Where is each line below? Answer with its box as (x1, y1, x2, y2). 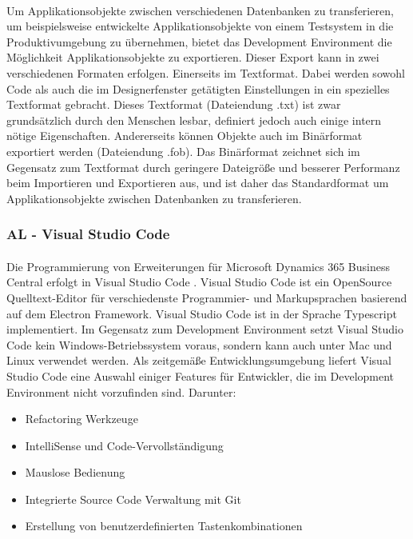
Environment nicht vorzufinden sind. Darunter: (6, 383, 236, 400)
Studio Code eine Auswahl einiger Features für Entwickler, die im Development (6, 367, 395, 384)
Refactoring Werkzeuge (25, 410, 138, 427)
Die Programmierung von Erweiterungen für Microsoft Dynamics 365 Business (6, 258, 390, 274)
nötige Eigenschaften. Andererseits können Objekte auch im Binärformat (6, 127, 363, 144)
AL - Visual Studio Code (6, 224, 170, 244)
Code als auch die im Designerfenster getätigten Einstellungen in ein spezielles (6, 80, 390, 97)
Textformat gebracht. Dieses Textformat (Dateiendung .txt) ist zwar (6, 96, 341, 113)
